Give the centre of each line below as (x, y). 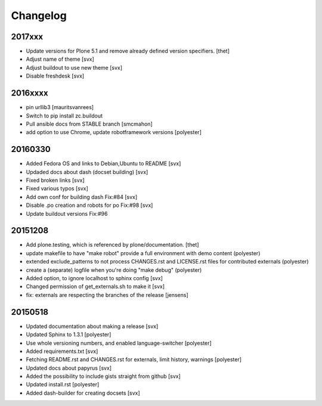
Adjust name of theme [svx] (60, 59)
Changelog (39, 16)
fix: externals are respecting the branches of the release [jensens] (107, 295)
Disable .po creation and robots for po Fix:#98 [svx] (89, 205)
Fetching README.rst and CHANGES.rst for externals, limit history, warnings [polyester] (134, 359)
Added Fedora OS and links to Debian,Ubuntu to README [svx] (103, 163)
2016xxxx (30, 93)
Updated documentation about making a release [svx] (92, 326)
